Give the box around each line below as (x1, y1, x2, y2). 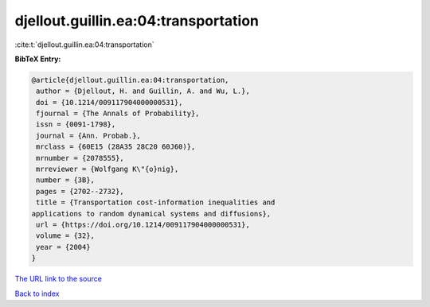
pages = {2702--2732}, (36, 187, 125, 196)
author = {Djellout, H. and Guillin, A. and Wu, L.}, (36, 87, 250, 95)
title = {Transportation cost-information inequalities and (36, 198, 276, 207)
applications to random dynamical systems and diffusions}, (31, 209, 272, 218)
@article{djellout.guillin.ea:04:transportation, (31, 76, 229, 84)
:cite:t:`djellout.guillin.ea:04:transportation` (14, 40, 154, 49)
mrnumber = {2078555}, (36, 153, 125, 162)
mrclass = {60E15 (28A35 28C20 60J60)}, (36, 142, 196, 151)
